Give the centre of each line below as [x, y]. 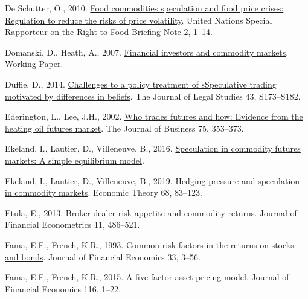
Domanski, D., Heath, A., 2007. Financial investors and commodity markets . [147, 52]
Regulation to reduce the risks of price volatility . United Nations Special [139, 20]
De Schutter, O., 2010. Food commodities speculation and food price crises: [144, 8]
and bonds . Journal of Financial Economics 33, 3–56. [103, 256]
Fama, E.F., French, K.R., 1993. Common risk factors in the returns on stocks [149, 244]
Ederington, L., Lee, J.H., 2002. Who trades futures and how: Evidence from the [154, 116]
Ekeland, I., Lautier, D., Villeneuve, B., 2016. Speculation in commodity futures [153, 148]
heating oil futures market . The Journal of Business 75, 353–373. [124, 128]
